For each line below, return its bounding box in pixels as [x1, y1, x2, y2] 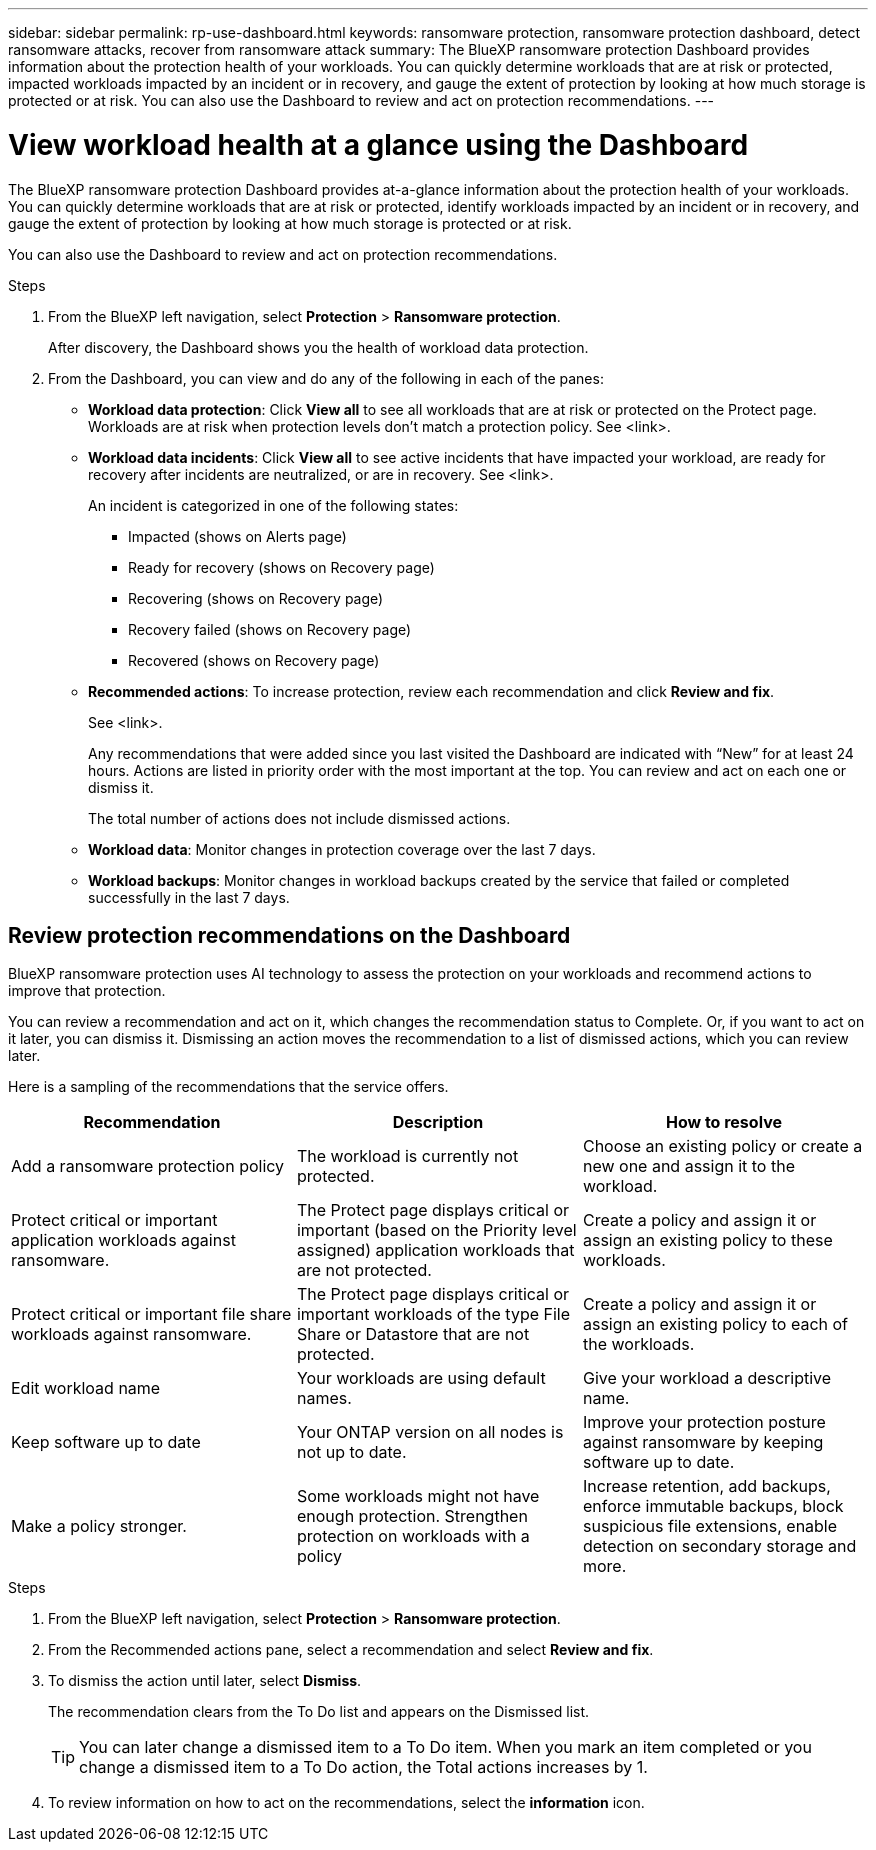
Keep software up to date [11, 1432, 201, 1453]
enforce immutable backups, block [582, 1496, 844, 1517]
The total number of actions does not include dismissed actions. [88, 809, 511, 827]
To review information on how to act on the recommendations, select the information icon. [48, 1794, 645, 1812]
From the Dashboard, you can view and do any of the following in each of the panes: [48, 369, 604, 387]
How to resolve [665, 1112, 782, 1133]
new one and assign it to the [582, 1156, 795, 1177]
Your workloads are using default [296, 1368, 546, 1389]
